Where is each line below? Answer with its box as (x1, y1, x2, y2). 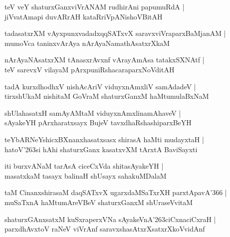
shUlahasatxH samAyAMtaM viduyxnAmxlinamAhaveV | (4, 107, 181, 118)
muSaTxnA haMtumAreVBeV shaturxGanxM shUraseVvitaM (4, 197, 193, 207)
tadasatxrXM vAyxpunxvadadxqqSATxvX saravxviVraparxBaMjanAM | (4, 28, 226, 38)
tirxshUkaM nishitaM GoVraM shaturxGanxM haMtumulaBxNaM (4, 91, 209, 101)
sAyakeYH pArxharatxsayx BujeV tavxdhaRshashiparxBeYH (4, 117, 192, 128)
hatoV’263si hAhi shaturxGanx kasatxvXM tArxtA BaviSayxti (4, 144, 198, 154)
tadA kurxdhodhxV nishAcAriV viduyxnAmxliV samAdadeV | (4, 81, 196, 91)
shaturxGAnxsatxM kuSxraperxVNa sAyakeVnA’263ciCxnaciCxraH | (4, 214, 216, 224)
